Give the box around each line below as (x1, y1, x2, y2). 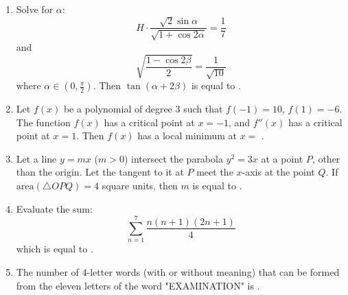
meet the (196, 165, 233, 179)
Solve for (16, 2, 54, 16)
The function (16, 115, 71, 129)
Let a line (16, 151, 57, 165)
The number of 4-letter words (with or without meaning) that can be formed (16, 264, 340, 279)
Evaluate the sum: (16, 201, 93, 215)
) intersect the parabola (124, 151, 223, 165)
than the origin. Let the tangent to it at (16, 165, 184, 179)
